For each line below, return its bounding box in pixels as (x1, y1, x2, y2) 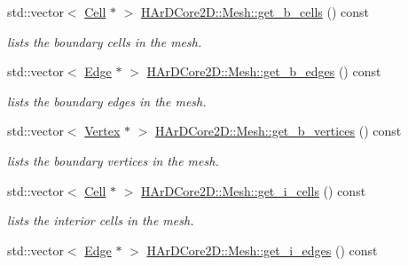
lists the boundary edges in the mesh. (7, 91, 207, 110)
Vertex (84, 121, 121, 140)
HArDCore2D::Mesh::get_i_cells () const (141, 181, 366, 199)
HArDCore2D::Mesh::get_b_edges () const (146, 62, 381, 81)
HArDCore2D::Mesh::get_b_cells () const (141, 3, 369, 20)
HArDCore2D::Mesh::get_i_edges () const (146, 240, 378, 259)
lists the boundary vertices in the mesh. (7, 151, 219, 169)
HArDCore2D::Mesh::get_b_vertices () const (155, 121, 402, 140)
